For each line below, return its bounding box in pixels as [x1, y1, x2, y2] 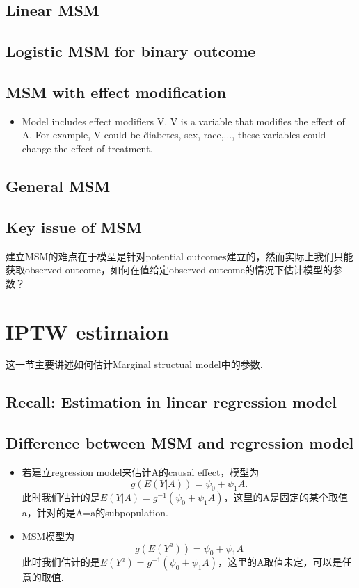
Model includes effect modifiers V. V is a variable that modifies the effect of [22, 113, 345, 128]
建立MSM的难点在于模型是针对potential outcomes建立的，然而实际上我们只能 [6, 248, 353, 263]
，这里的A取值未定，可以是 [218, 555, 342, 569]
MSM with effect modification [6, 81, 227, 102]
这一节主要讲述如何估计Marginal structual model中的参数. [6, 357, 263, 372]
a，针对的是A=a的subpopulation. [22, 505, 168, 520]
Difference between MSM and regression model [6, 432, 354, 454]
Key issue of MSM [6, 216, 142, 237]
